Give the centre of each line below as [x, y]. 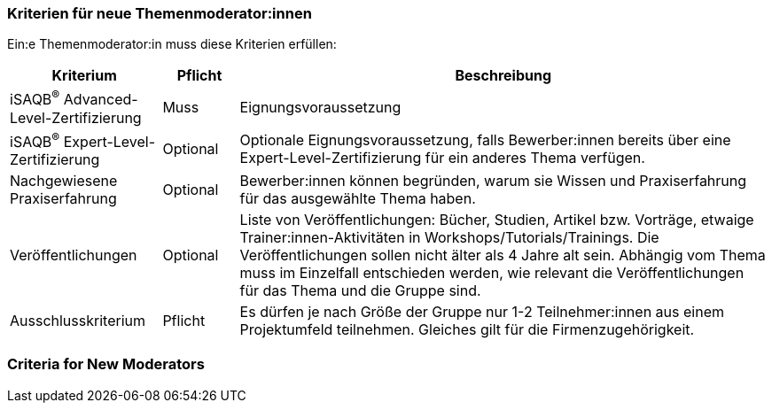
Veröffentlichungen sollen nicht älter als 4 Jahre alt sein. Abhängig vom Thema [503, 255]
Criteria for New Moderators [106, 364]
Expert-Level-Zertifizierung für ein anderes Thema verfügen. [442, 158]
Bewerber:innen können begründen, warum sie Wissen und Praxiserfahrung [493, 181]
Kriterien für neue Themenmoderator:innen [160, 13]
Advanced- [101, 100]
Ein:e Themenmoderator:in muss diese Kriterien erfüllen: [172, 44]
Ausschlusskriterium [78, 321]
